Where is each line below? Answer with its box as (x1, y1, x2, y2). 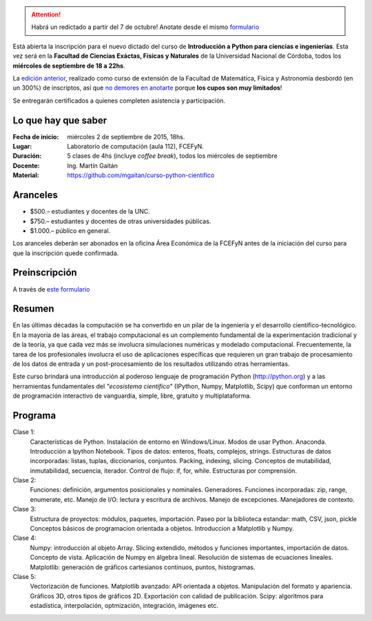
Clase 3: (12, 505, 37, 513)
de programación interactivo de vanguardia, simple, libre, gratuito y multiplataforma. (12, 391, 251, 400)
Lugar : (12, 142, 32, 151)
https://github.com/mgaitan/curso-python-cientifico (67, 171, 215, 179)
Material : (12, 171, 39, 179)
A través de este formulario (12, 285, 90, 293)
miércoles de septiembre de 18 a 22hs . (12, 61, 125, 70)
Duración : (12, 152, 42, 160)
